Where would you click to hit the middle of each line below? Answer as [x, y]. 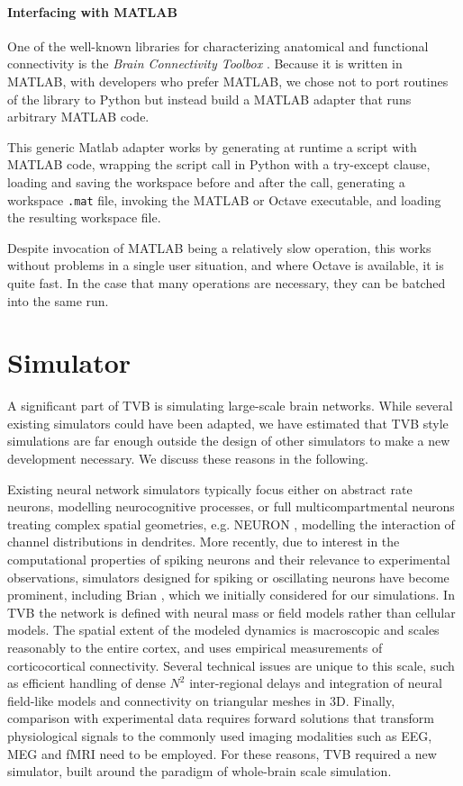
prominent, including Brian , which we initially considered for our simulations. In [231, 595]
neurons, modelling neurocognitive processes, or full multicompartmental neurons [231, 506]
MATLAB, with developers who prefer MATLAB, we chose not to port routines [228, 81]
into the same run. [58, 300]
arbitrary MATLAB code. [78, 117]
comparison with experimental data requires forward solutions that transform [221, 718]
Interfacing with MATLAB [92, 11]
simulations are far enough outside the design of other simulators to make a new [229, 441]
